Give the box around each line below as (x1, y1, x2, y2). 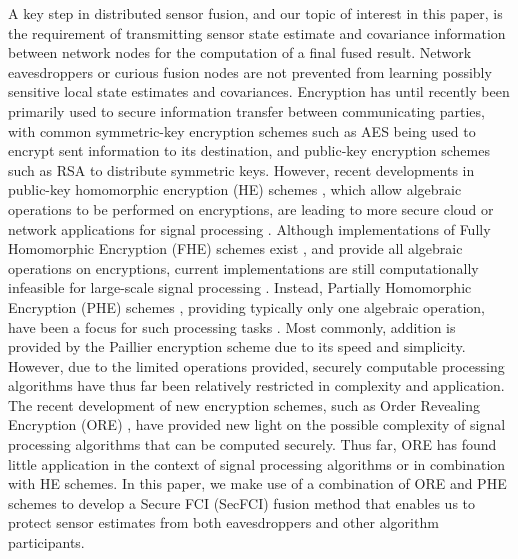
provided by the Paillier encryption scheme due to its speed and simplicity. (8, 336, 466, 357)
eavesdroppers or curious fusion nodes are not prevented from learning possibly (8, 61, 492, 82)
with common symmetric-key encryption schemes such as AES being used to (8, 120, 476, 141)
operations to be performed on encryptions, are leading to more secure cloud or (8, 198, 494, 219)
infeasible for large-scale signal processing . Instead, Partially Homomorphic (8, 277, 472, 298)
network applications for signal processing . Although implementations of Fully (8, 218, 491, 239)
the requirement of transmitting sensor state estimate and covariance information (8, 22, 506, 43)
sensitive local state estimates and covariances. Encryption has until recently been (8, 81, 510, 102)
